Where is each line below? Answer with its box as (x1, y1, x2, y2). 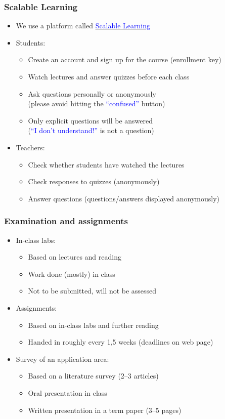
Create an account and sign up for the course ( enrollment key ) (28, 54, 221, 65)
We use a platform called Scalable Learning (16, 20, 150, 31)
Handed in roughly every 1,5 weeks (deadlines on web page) (28, 337, 213, 347)
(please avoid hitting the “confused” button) (28, 98, 165, 109)
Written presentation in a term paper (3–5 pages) (28, 404, 182, 415)
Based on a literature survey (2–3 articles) (28, 370, 159, 381)
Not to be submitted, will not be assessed (28, 285, 157, 296)
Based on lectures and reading (28, 252, 121, 262)
